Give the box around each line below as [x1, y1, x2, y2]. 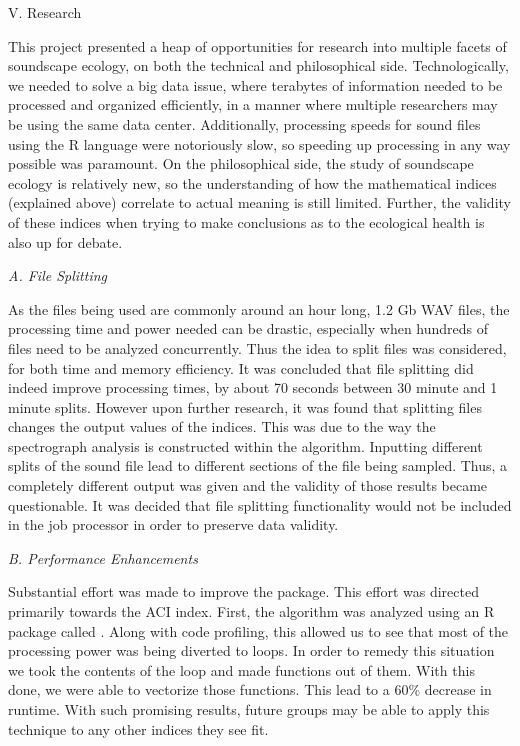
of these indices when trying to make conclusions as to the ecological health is [8, 211, 485, 232]
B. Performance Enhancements [8, 547, 198, 568]
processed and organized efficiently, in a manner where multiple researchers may [8, 94, 498, 115]
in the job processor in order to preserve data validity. [8, 514, 339, 535]
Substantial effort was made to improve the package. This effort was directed [8, 581, 479, 602]
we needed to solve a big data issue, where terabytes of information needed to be [8, 74, 503, 95]
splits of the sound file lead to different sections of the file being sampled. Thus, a [8, 455, 508, 476]
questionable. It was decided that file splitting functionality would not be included [8, 494, 512, 515]
